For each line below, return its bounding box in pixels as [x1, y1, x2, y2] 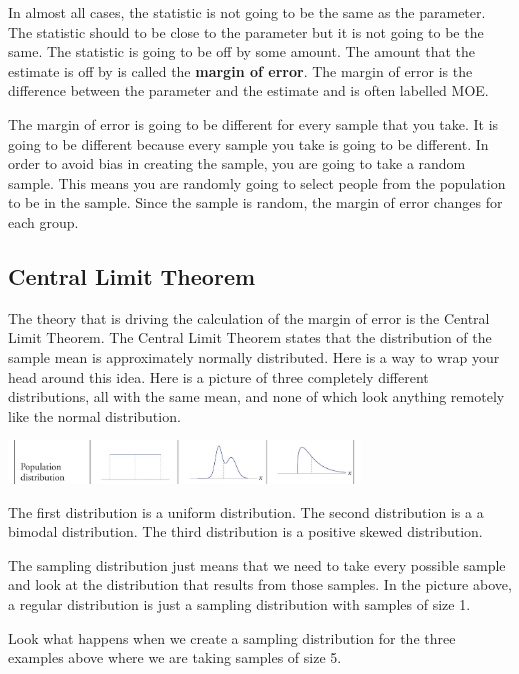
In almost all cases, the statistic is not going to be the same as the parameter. [8, 2, 486, 22]
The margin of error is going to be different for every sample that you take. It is [8, 113, 499, 134]
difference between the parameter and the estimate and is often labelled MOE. [8, 80, 489, 101]
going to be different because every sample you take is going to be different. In [8, 133, 489, 154]
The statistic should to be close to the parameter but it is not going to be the [8, 21, 484, 42]
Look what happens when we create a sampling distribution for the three [8, 627, 456, 648]
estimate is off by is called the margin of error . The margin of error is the [8, 60, 473, 81]
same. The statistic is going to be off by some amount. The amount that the [8, 41, 475, 62]
